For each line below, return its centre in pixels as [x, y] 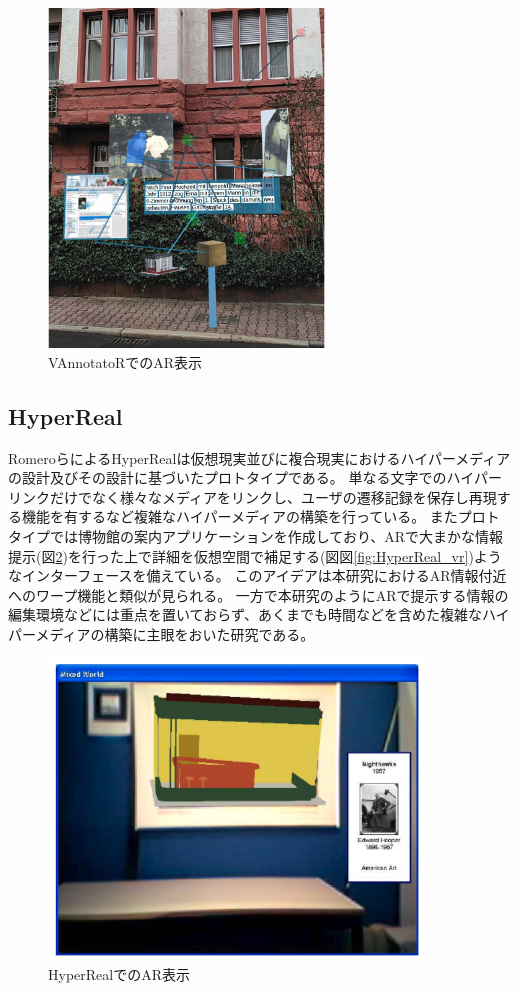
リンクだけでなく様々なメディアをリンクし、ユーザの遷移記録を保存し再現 [252, 496]
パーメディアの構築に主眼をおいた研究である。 [161, 633]
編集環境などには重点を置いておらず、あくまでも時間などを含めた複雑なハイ [259, 614]
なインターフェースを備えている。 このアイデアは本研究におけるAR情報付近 [257, 575]
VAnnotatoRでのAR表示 [125, 361]
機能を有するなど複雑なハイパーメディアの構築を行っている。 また [239, 516]
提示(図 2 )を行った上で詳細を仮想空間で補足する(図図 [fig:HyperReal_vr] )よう [255, 555]
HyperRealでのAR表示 [119, 974]
